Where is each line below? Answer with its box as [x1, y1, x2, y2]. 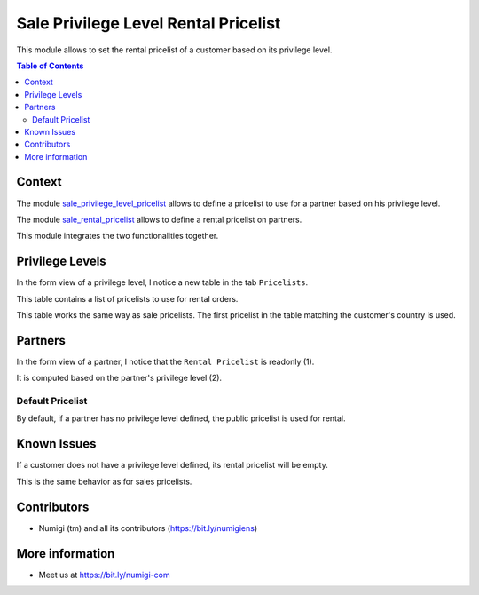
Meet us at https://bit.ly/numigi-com [38, 569, 170, 580]
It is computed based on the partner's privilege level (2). [16, 373, 222, 384]
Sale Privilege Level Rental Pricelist [16, 13, 281, 33]
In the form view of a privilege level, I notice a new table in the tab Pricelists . [16, 277, 309, 288]
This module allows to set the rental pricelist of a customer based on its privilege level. [16, 44, 333, 55]
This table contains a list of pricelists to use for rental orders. [16, 293, 239, 304]
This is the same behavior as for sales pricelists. [16, 476, 192, 487]
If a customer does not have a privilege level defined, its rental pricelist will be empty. [16, 460, 328, 471]
